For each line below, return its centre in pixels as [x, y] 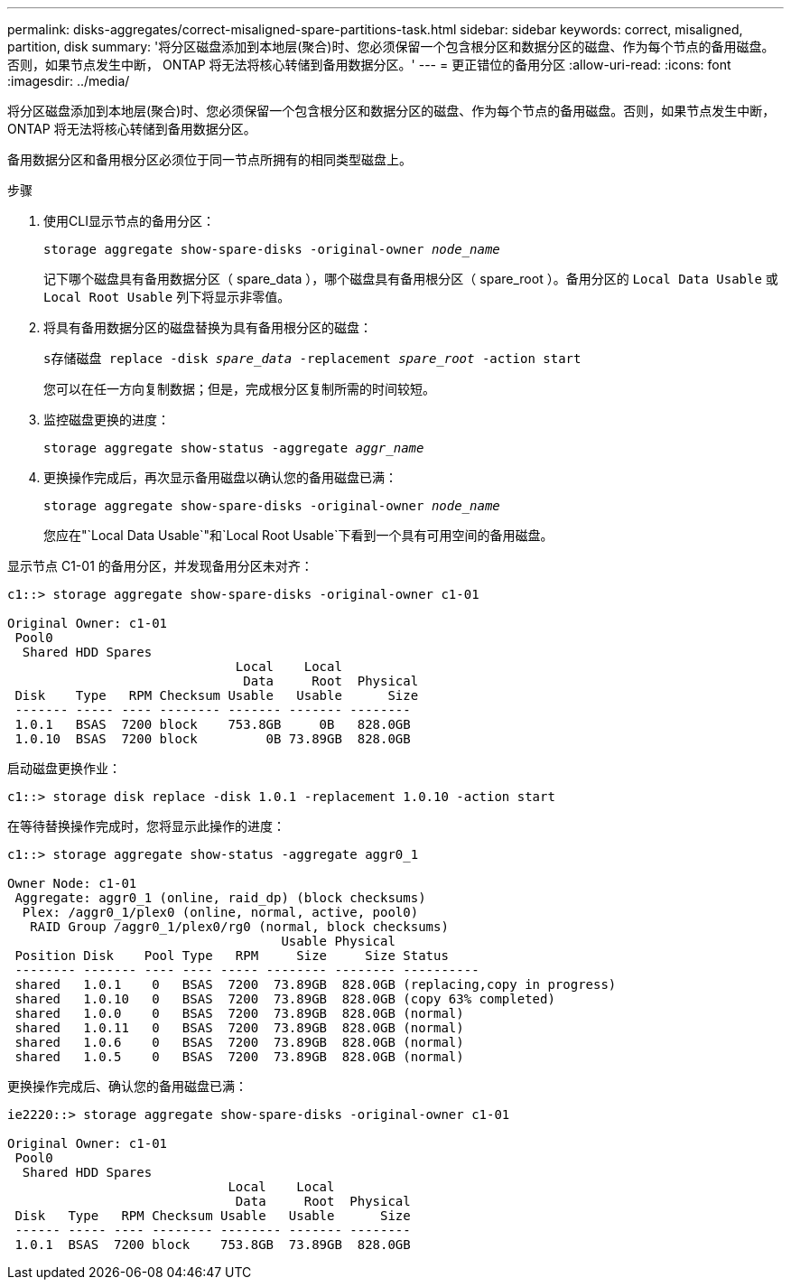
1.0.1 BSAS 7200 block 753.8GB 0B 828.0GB [213, 724]
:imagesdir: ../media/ [69, 81]
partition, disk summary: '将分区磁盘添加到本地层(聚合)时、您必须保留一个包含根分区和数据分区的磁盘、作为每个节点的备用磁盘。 [391, 47]
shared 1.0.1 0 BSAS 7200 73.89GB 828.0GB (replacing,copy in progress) [316, 984]
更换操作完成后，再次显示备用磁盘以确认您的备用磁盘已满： [220, 477]
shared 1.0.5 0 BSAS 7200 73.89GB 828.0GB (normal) [239, 1057]
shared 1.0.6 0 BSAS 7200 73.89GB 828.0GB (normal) [239, 1042]
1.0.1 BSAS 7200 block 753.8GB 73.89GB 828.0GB [213, 1245]
